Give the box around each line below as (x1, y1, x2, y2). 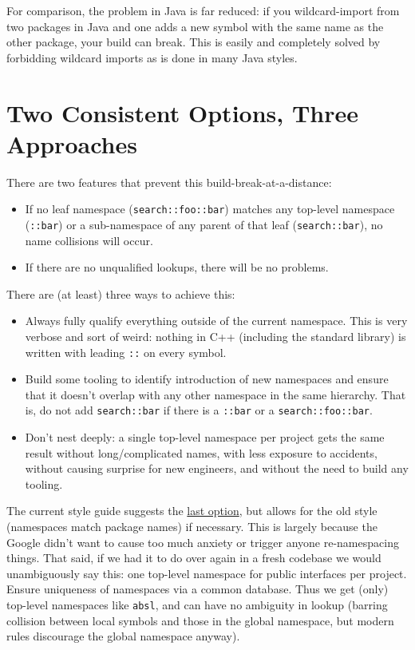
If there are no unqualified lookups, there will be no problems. (25, 259, 329, 275)
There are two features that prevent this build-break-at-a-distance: (6, 173, 332, 190)
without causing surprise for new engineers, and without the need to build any (25, 460, 409, 477)
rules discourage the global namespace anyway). (6, 628, 240, 644)
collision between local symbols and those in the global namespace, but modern (6, 612, 394, 628)
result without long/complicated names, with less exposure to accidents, (25, 444, 377, 461)
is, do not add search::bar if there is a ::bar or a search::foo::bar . (25, 402, 373, 418)
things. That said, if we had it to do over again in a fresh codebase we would (6, 549, 381, 566)
